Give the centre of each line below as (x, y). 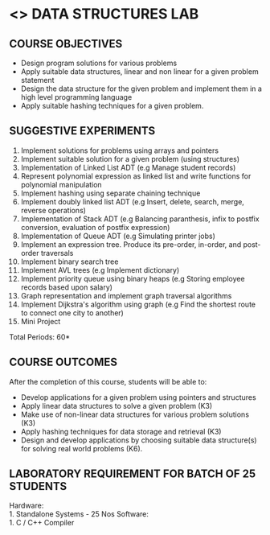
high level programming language (76, 97)
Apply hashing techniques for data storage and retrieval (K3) (121, 431)
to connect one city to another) (72, 313)
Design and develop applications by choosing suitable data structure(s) (139, 440)
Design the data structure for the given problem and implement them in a (141, 88)
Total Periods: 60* (40, 337)
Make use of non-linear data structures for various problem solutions (135, 414)
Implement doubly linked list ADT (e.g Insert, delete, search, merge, (132, 201)
